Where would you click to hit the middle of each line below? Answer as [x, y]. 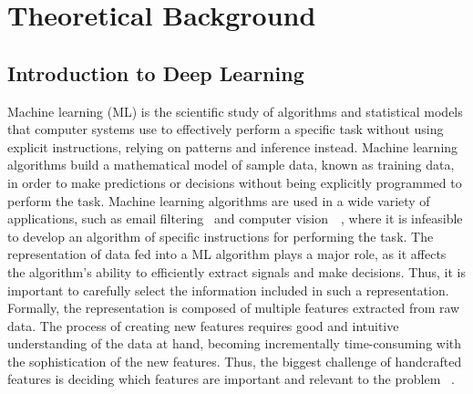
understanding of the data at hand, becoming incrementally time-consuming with [235, 343]
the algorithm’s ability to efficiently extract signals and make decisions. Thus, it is [237, 271]
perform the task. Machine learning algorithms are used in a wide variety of [219, 200]
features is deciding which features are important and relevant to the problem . [231, 379]
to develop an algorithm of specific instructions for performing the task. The [221, 236]
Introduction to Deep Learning [156, 73]
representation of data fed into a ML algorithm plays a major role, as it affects [227, 254]
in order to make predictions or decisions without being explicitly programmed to [235, 182]
